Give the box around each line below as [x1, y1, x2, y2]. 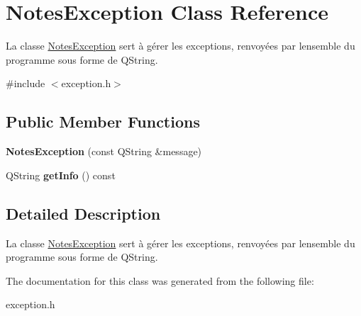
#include [6, 76, 45, 91]
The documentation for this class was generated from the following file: [6, 273, 314, 288]
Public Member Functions [6, 111, 200, 132]
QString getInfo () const [6, 167, 116, 182]
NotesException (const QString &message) [6, 144, 202, 159]
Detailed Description [6, 202, 161, 224]
